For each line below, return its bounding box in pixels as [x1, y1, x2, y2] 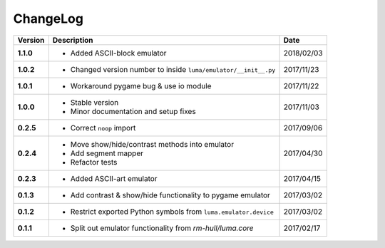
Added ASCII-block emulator [70, 48, 167, 58]
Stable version [70, 97, 119, 107]
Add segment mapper [70, 148, 144, 158]
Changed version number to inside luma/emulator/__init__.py [70, 64, 276, 74]
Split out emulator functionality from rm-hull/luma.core [70, 223, 254, 233]
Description [52, 35, 93, 45]
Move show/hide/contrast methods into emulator [70, 139, 235, 149]
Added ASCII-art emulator [70, 173, 158, 183]
